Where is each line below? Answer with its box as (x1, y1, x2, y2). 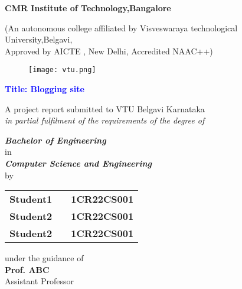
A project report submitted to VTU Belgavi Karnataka (5, 102, 205, 115)
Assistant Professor (5, 275, 74, 287)
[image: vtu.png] (28, 66, 96, 74)
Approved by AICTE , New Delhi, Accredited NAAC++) (5, 44, 213, 57)
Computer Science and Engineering (5, 157, 152, 169)
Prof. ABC (5, 263, 50, 275)
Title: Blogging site (5, 83, 84, 95)
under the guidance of (5, 252, 84, 264)
